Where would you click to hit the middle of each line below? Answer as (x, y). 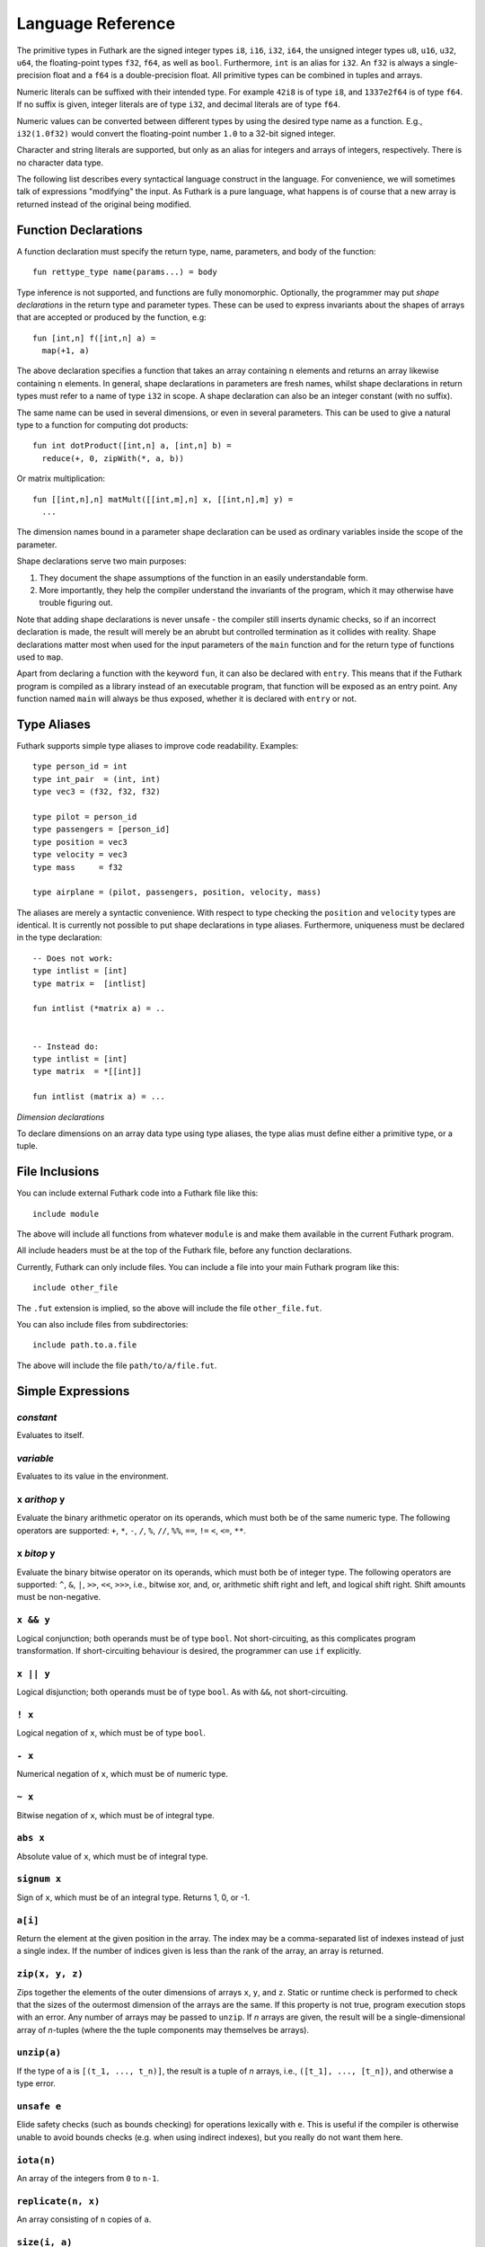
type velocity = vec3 (80, 855)
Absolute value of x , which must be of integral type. (112, 1856)
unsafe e (39, 2106)
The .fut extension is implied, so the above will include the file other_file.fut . (169, 1308)
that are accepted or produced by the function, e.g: (111, 317)
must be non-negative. (59, 1597)
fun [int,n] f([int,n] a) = (94, 338)
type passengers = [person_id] (101, 830)
